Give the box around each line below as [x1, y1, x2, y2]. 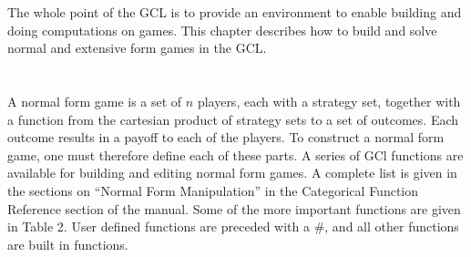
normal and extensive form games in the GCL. [7, 38, 267, 57]
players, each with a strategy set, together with [197, 91, 461, 110]
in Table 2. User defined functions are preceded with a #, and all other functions [7, 217, 459, 236]
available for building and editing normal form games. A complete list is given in [7, 163, 457, 182]
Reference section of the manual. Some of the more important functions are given [7, 199, 461, 218]
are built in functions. [7, 234, 128, 253]
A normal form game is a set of [7, 91, 182, 110]
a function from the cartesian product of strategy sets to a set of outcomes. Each [7, 109, 459, 128]
